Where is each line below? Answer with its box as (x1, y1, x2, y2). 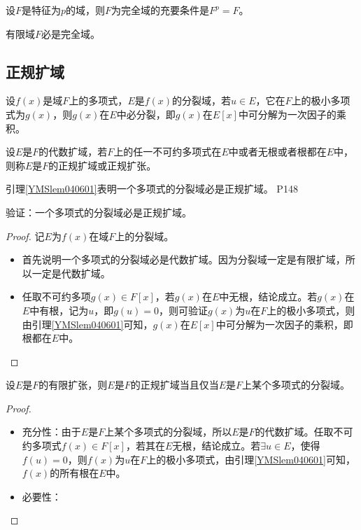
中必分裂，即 (116, 106, 176, 121)
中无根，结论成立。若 (219, 289, 318, 304)
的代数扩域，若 (38, 144, 108, 159)
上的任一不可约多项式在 (113, 144, 222, 159)
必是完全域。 (41, 26, 101, 41)
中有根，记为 (29, 302, 89, 317)
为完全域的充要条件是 (111, 3, 210, 17)
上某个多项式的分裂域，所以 (104, 424, 232, 439)
